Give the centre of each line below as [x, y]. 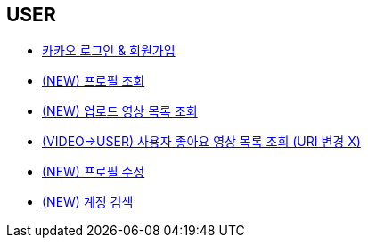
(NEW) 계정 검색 [88, 202]
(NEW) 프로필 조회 [94, 81]
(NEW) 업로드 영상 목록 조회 [120, 111]
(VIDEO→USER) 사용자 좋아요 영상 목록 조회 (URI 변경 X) [201, 142]
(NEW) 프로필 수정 [94, 172]
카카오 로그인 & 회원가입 [109, 51]
